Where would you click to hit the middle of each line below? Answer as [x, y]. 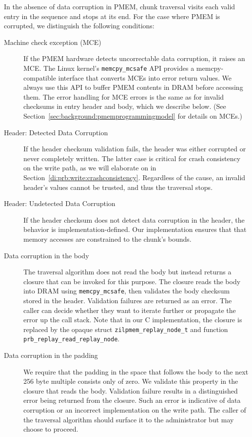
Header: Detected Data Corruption [56, 132]
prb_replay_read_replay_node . [72, 339]
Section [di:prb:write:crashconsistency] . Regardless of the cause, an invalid [135, 177]
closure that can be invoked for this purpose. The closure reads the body [132, 281]
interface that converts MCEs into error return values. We [145, 77]
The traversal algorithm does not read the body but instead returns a [127, 272]
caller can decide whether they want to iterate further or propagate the [130, 310]
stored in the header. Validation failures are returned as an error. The [128, 300]
